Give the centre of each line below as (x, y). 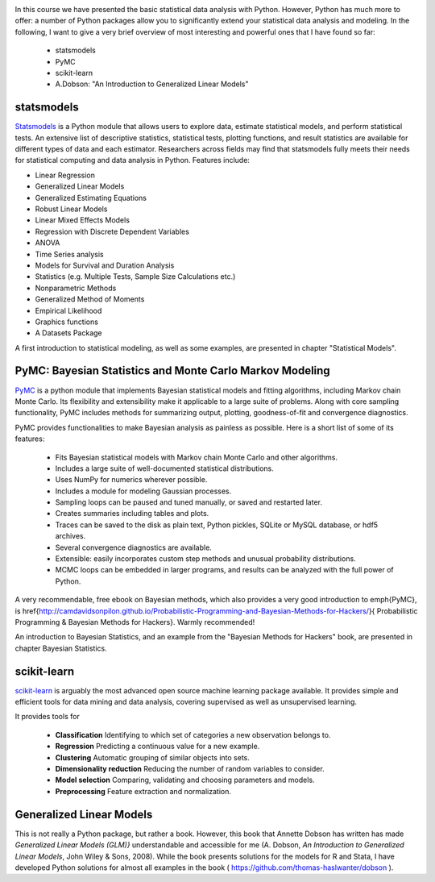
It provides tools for (47, 717)
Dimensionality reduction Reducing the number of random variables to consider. (190, 769)
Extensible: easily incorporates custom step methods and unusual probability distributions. (205, 559)
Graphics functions (66, 322)
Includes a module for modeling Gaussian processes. (143, 491)
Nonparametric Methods (76, 288)
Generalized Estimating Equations (91, 198)
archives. (70, 536)
